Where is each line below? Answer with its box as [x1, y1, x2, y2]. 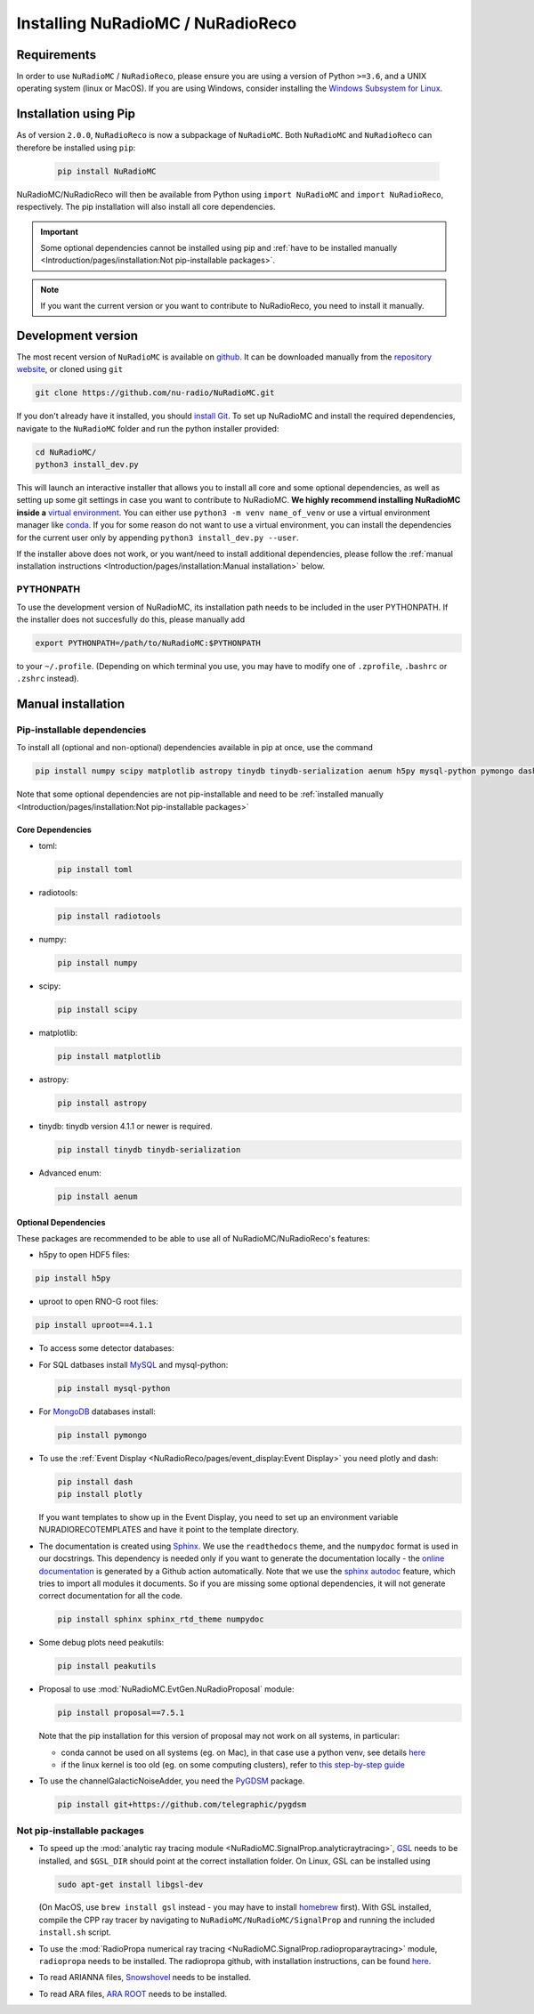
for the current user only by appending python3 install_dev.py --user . [16, 532, 299, 543]
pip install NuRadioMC [57, 166, 157, 176]
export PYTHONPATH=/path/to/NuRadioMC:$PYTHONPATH [35, 637, 262, 648]
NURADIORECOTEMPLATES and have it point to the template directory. [38, 1525, 300, 1535]
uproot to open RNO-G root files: [38, 1296, 159, 1307]
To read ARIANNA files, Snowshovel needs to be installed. [38, 1972, 252, 1983]
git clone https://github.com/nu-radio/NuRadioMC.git [35, 388, 275, 398]
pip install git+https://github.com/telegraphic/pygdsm [57, 1800, 307, 1810]
